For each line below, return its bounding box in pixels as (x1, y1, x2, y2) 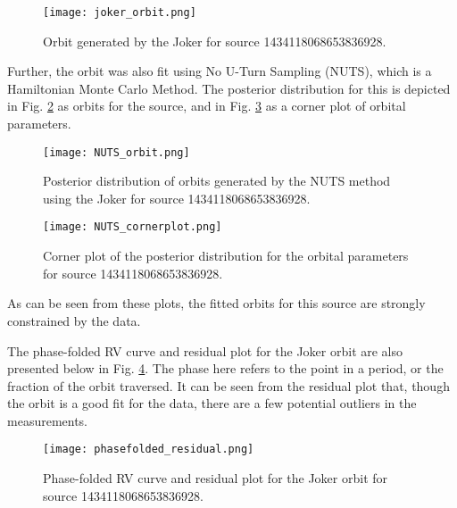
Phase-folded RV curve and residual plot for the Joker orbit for (43, 469, 388, 487)
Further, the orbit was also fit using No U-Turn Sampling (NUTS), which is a (7, 62, 432, 80)
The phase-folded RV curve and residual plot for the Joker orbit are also (7, 341, 403, 360)
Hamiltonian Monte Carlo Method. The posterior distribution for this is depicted (7, 79, 451, 97)
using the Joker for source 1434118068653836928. (43, 188, 311, 207)
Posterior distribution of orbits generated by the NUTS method (43, 171, 391, 190)
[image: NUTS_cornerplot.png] (43, 221, 222, 234)
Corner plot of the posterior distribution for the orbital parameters (43, 246, 409, 265)
